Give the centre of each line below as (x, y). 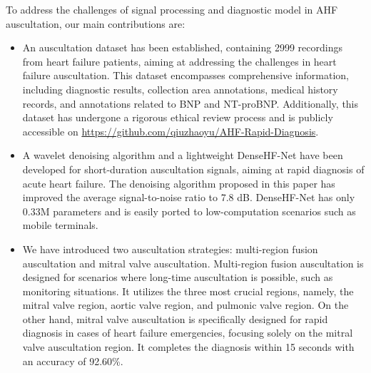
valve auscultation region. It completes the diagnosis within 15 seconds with (188, 347)
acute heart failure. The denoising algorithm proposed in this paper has (179, 183)
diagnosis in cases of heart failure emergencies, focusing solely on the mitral (188, 333)
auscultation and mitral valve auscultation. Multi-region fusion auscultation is (193, 263)
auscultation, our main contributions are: (96, 23)
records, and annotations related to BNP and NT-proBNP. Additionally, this (190, 103)
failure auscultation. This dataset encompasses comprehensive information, (186, 75)
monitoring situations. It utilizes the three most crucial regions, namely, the (188, 291)
